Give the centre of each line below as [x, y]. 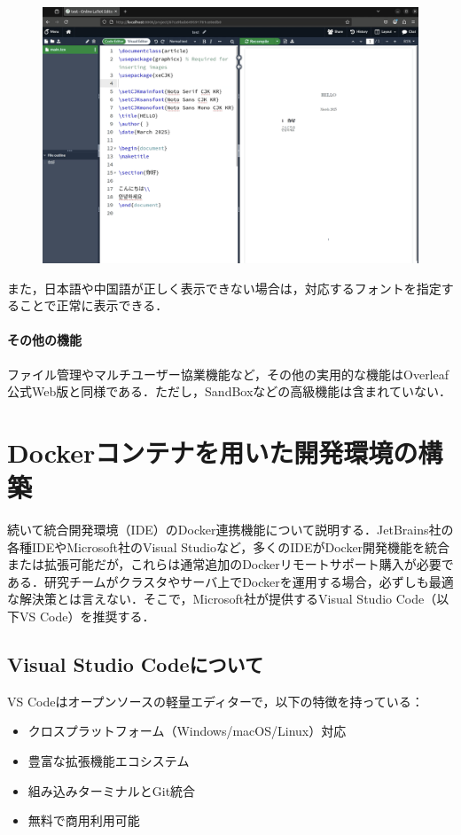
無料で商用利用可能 [84, 820]
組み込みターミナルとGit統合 [112, 790]
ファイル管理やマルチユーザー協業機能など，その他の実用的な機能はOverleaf [228, 374]
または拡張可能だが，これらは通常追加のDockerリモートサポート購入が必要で [230, 564]
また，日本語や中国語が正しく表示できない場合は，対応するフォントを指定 [224, 288]
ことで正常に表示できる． [94, 305]
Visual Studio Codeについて [135, 664]
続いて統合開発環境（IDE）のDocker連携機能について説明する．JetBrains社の [230, 530]
